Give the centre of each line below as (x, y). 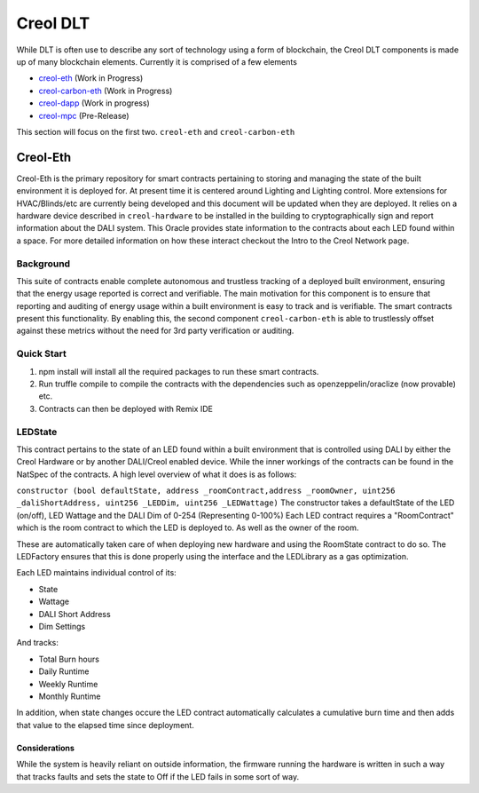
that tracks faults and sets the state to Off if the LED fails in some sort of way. (158, 776)
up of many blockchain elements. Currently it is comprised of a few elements (157, 61)
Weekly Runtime (68, 684)
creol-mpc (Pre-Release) (84, 115)
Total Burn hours (69, 659)
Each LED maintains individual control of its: (96, 573)
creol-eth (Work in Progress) (91, 78)
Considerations (46, 748)
